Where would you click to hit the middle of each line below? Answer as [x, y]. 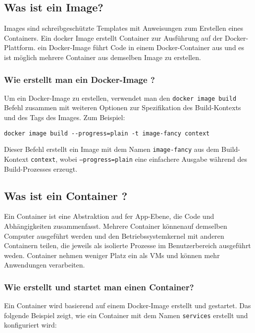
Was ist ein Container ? [66, 195]
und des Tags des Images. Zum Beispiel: [65, 117]
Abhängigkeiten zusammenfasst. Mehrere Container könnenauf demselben [116, 226]
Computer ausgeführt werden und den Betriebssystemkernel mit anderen [114, 235]
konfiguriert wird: [30, 325]
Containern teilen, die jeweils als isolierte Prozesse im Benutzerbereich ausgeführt [127, 245]
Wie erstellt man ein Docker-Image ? [79, 79]
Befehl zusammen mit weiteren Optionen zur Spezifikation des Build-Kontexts [123, 107]
